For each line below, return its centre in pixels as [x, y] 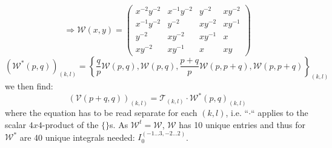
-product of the [70, 124]
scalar [16, 124]
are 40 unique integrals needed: [77, 137]
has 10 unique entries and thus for [242, 124]
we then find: [29, 86]
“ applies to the [280, 113]
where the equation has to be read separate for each [101, 113]
